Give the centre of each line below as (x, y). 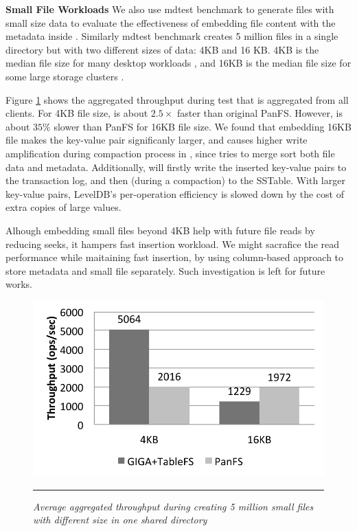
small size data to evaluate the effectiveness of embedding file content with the (171, 22)
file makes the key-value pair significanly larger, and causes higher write (157, 140)
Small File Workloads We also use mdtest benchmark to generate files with (170, 9)
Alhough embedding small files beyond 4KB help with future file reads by (160, 230)
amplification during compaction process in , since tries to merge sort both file (170, 153)
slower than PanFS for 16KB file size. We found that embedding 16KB (203, 126)
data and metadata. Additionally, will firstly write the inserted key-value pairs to (176, 167)
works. (19, 284)
